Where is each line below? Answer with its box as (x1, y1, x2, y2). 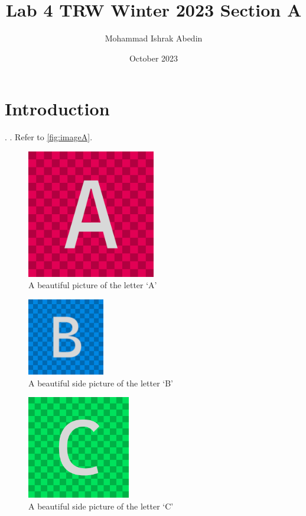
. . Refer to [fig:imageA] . (5, 131, 93, 143)
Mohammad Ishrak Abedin (105, 32, 203, 44)
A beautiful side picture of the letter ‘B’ (28, 376, 173, 389)
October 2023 (129, 51, 178, 64)
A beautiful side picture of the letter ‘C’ (28, 499, 174, 512)
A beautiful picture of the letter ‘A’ (28, 279, 157, 291)
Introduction (5, 96, 110, 121)
